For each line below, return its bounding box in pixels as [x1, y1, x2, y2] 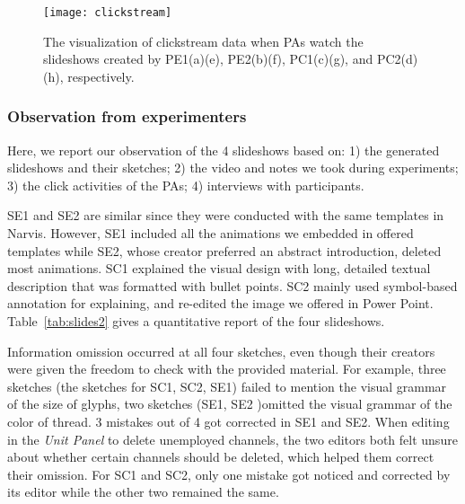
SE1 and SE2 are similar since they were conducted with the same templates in [7, 206, 444, 225]
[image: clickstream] [43, 6, 172, 19]
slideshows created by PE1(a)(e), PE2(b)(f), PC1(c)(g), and [43, 49, 373, 68]
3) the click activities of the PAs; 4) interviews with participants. [7, 175, 364, 194]
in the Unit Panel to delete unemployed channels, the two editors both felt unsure [7, 429, 458, 448]
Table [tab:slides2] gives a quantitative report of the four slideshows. [7, 312, 385, 330]
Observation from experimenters [7, 105, 247, 128]
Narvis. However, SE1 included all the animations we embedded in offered [7, 224, 414, 243]
